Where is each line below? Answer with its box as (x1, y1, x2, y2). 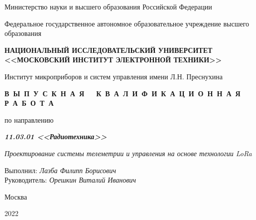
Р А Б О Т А (4, 98, 54, 108)
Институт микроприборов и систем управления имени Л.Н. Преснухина (4, 71, 223, 81)
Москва (4, 191, 27, 202)
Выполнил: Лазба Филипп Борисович (4, 165, 116, 175)
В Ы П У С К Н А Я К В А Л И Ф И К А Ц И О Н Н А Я (4, 88, 241, 98)
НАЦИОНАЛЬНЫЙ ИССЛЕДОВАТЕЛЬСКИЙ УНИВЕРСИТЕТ (4, 44, 213, 55)
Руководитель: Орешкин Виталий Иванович (4, 175, 136, 185)
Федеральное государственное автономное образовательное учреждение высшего (4, 18, 250, 28)
